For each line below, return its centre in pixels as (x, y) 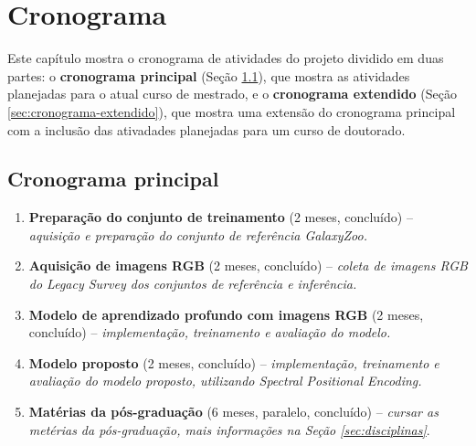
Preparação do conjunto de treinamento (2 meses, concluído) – (221, 217)
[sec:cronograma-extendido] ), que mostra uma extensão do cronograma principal (232, 111)
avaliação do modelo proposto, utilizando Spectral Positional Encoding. (225, 381)
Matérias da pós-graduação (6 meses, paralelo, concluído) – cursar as (233, 412)
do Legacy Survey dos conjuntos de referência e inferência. (193, 284)
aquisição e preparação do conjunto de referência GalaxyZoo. (198, 234)
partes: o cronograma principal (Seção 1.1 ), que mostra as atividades (209, 75)
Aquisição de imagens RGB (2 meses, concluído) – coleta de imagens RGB (248, 265)
